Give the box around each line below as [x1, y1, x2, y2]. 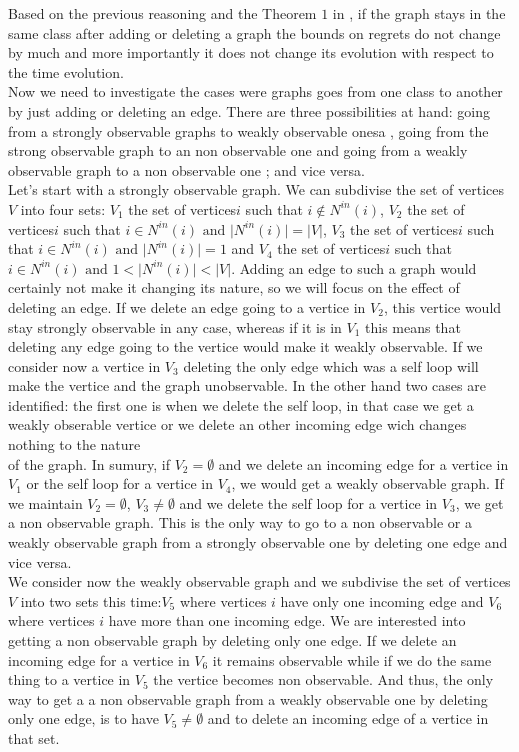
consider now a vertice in [8, 355, 161, 376]
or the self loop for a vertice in [26, 473, 213, 494]
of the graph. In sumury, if [8, 453, 170, 474]
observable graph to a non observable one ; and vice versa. [8, 159, 365, 180]
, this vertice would [383, 296, 502, 317]
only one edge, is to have [8, 708, 159, 729]
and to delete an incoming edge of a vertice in [207, 708, 489, 729]
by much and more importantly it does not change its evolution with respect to [8, 42, 494, 63]
